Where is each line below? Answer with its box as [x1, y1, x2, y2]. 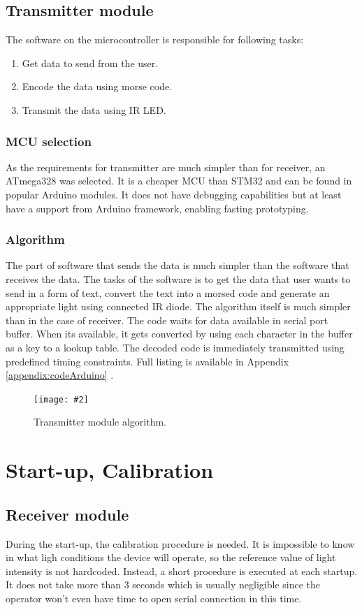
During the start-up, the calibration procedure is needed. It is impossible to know [6, 536, 355, 551]
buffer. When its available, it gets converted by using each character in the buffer [6, 326, 353, 341]
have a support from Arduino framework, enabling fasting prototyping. [6, 201, 309, 215]
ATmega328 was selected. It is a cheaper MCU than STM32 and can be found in [6, 173, 352, 188]
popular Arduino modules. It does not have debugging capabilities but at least [6, 187, 342, 201]
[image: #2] [34, 394, 89, 405]
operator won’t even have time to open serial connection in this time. [6, 590, 302, 605]
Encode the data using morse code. [22, 79, 173, 94]
